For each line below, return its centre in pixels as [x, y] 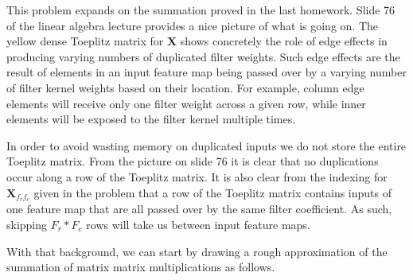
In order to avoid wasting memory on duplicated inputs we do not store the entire [206, 145]
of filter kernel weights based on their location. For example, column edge [185, 87]
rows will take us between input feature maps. [198, 224]
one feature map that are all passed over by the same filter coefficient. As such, [199, 209]
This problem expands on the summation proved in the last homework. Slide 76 [201, 10]
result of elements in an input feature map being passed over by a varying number [206, 72]
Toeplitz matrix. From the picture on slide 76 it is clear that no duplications [193, 161]
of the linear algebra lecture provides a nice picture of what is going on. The [193, 25]
